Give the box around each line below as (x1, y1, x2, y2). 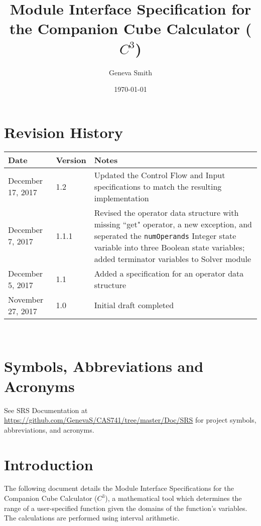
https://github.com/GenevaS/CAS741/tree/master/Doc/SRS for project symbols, (4, 415, 256, 425)
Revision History (4, 121, 123, 142)
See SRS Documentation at (4, 405, 88, 415)
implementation (94, 192, 149, 204)
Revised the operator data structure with (94, 206, 239, 218)
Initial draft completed (94, 299, 174, 311)
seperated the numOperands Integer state (94, 229, 236, 241)
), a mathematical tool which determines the (105, 493, 242, 503)
